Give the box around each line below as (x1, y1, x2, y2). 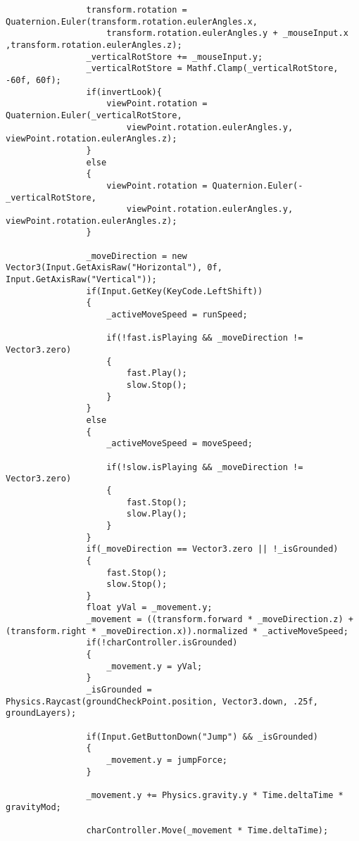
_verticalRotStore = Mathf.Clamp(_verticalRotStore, (86, 63, 339, 74)
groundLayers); (6, 708, 77, 719)
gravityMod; (6, 802, 61, 812)
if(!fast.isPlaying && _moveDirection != (106, 333, 303, 343)
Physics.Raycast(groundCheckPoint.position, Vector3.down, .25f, (6, 696, 318, 707)
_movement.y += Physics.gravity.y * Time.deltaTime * (86, 790, 344, 800)
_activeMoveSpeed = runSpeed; (106, 310, 248, 320)
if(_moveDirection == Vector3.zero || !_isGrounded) (86, 544, 339, 555)
